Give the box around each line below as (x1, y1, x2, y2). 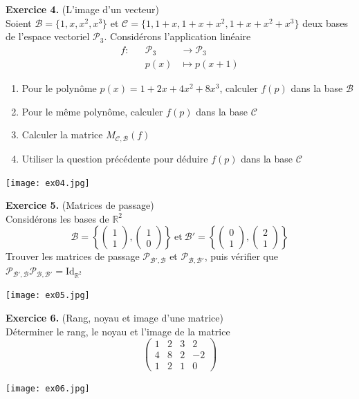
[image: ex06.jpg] (6, 384, 90, 394)
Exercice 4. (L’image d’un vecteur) (6, 2, 160, 16)
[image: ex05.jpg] (6, 290, 90, 301)
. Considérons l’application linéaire (104, 29, 251, 44)
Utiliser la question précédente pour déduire (21, 151, 208, 165)
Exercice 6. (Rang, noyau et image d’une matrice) (6, 310, 223, 324)
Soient (6, 15, 32, 30)
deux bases (302, 15, 349, 30)
